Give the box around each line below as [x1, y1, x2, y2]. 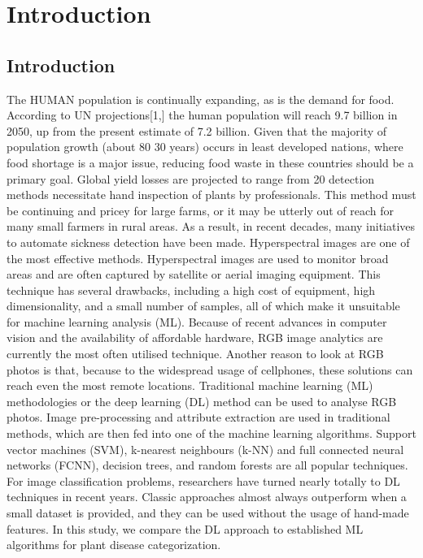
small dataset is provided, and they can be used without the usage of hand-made [7, 504, 409, 521]
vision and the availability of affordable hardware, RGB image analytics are [7, 329, 383, 346]
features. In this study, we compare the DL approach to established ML [7, 520, 364, 537]
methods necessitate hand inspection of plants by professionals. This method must [7, 186, 416, 203]
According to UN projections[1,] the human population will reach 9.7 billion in [7, 106, 398, 123]
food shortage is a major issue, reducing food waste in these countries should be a [7, 154, 414, 171]
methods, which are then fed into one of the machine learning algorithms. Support [7, 425, 416, 442]
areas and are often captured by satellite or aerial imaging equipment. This [7, 266, 381, 283]
